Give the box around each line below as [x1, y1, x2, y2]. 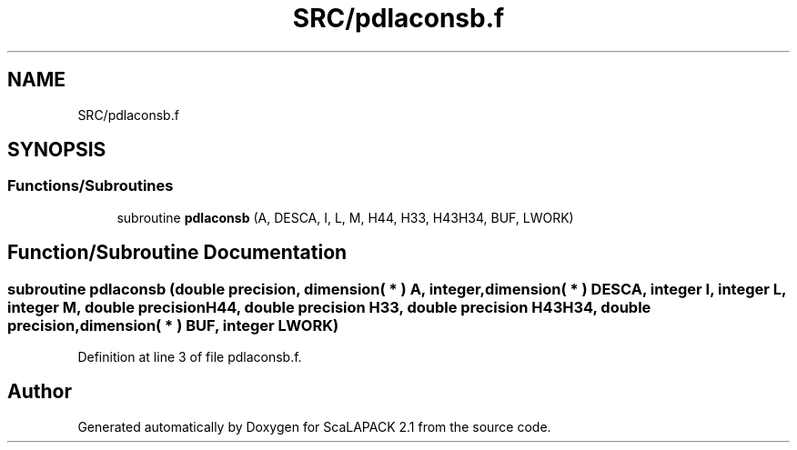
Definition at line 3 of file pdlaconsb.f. [77, 349, 302, 365]
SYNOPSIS [7, 138, 106, 162]
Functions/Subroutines [7, 176, 174, 195]
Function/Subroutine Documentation [7, 241, 348, 265]
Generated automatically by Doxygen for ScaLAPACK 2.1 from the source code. [77, 418, 551, 435]
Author [7, 380, 72, 404]
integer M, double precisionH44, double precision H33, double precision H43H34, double [7, 297, 651, 316]
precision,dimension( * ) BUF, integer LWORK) [7, 315, 339, 335]
